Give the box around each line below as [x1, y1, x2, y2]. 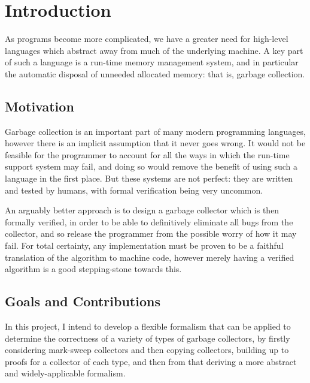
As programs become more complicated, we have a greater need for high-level [5, 32, 288, 45]
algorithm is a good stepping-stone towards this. [5, 263, 182, 275]
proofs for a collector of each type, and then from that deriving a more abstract [5, 355, 297, 367]
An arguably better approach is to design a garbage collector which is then [5, 204, 279, 216]
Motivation [5, 96, 74, 115]
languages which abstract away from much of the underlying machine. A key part [5, 44, 303, 56]
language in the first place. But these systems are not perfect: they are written [5, 172, 293, 185]
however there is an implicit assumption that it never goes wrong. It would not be [5, 137, 306, 149]
